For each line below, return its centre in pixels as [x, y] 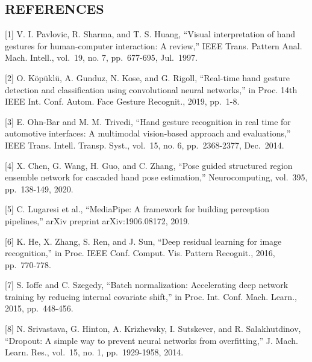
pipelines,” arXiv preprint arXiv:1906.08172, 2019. [98, 220]
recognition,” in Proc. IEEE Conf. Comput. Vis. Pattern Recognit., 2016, [140, 253]
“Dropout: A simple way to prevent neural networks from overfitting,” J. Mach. [151, 340]
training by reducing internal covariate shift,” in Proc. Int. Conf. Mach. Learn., [151, 296]
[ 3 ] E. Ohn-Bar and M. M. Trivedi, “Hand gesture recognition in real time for [148, 121]
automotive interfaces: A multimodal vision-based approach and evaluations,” [148, 133]
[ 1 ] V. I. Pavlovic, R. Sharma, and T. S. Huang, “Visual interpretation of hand [150, 34]
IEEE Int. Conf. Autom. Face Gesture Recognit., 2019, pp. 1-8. [122, 101]
